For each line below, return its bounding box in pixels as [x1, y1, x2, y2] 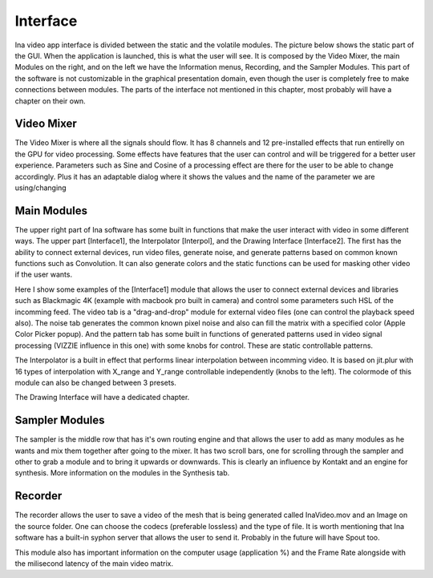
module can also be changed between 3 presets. [14, 378, 176, 387]
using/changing [14, 183, 67, 192]
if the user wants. [14, 269, 72, 280]
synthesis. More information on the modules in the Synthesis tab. [14, 468, 230, 478]
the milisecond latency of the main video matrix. [14, 558, 174, 568]
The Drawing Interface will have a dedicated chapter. [14, 393, 190, 402]
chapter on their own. [14, 96, 86, 106]
